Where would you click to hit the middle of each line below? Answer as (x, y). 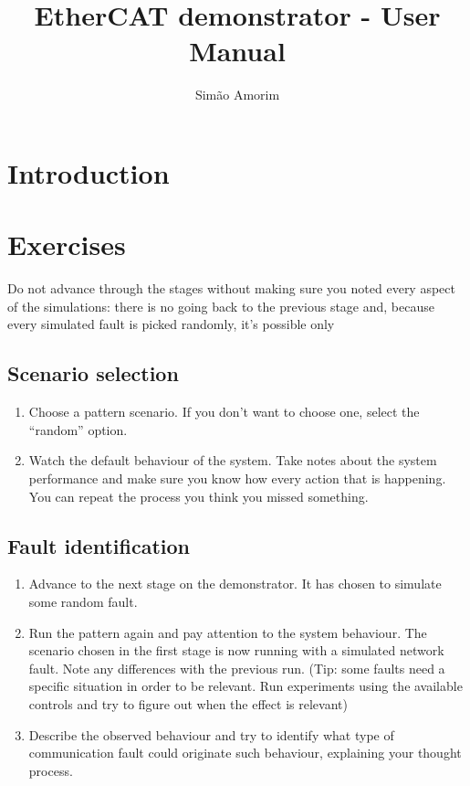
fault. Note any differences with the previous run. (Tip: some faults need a (237, 668)
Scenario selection (93, 373)
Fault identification (99, 545)
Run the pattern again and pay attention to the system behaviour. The (228, 632)
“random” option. (78, 429)
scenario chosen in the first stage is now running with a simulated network (236, 650)
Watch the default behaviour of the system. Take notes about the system (233, 460)
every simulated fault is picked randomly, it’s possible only (171, 324)
